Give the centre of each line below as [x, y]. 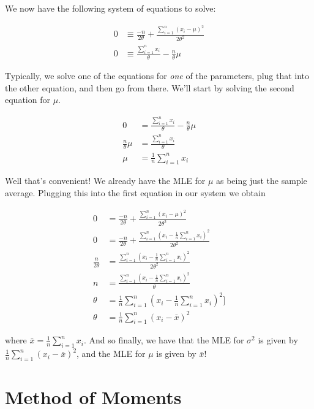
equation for [28, 100]
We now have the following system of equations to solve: [110, 8]
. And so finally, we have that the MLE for [164, 340]
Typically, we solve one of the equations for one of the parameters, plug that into [157, 75]
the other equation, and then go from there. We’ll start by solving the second [150, 87]
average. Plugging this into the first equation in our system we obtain [135, 193]
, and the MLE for [111, 354]
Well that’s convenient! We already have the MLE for [105, 181]
